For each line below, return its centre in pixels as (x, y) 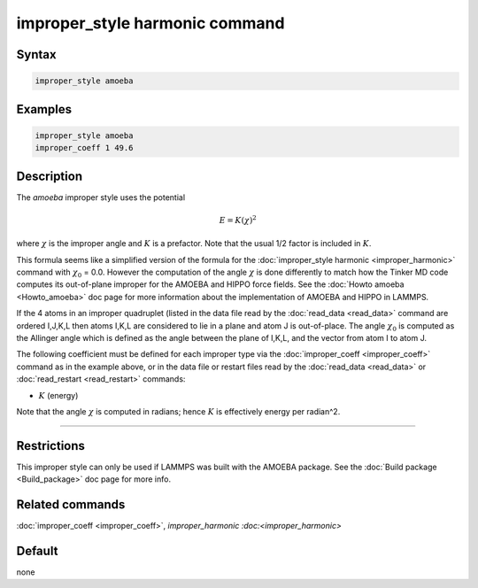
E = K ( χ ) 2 (238, 219)
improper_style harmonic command (150, 23)
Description (50, 176)
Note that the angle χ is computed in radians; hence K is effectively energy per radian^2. (178, 411)
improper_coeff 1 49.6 (84, 148)
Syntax (36, 54)
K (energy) (58, 395)
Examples (44, 109)
